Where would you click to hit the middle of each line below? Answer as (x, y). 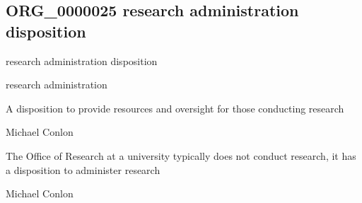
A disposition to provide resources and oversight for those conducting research (175, 108)
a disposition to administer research (83, 169)
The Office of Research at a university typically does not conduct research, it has (181, 155)
